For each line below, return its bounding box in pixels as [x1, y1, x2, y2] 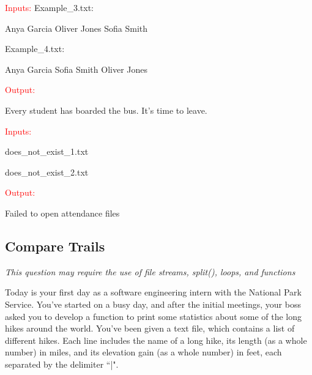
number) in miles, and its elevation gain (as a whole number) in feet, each [5, 346, 282, 358]
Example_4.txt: [5, 42, 65, 55]
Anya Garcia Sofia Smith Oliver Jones [5, 62, 148, 75]
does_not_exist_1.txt [5, 145, 89, 158]
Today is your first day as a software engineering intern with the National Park [5, 286, 302, 299]
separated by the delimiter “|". [5, 357, 119, 370]
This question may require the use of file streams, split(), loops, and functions [5, 265, 295, 278]
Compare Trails [5, 236, 105, 255]
